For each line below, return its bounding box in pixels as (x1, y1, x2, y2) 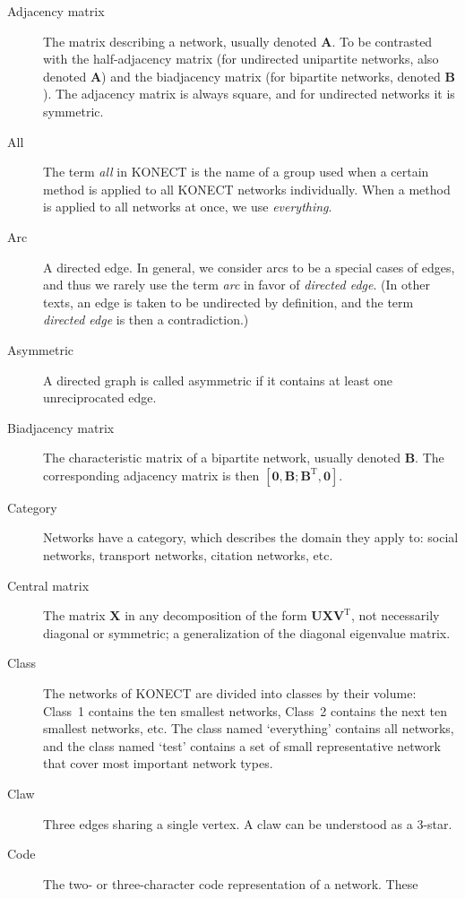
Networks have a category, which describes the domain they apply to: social (43, 528, 459, 547)
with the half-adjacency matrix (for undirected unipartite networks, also (43, 49, 439, 68)
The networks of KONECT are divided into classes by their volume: (43, 684, 417, 703)
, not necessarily (350, 606, 440, 625)
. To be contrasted (332, 31, 433, 50)
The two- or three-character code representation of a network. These (43, 874, 418, 893)
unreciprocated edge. (43, 388, 157, 407)
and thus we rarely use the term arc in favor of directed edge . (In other (43, 275, 430, 294)
